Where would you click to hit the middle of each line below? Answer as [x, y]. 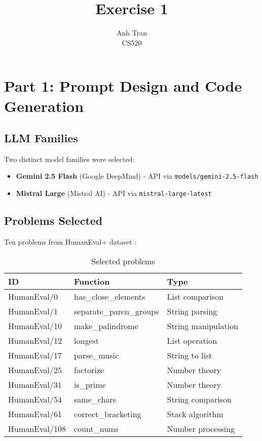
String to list [190, 355]
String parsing [192, 311]
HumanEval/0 [33, 296]
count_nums [96, 428]
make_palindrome [106, 326]
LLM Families [41, 138]
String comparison [199, 399]
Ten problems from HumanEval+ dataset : [70, 242]
